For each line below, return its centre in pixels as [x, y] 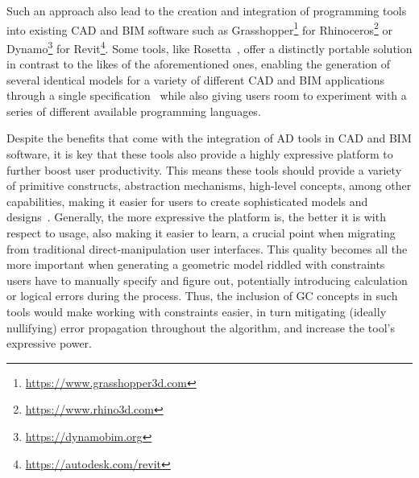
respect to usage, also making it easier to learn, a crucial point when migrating [201, 233]
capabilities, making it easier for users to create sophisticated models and [187, 201]
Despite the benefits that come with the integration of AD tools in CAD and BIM [209, 138]
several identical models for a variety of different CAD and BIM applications [196, 79]
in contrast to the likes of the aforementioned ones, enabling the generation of [198, 64]
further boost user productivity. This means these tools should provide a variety [204, 169]
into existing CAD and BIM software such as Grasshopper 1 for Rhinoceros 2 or [200, 28]
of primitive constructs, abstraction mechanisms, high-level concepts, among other [209, 185]
